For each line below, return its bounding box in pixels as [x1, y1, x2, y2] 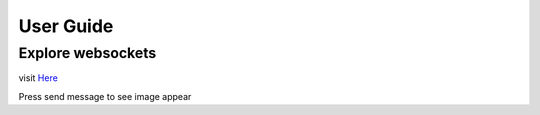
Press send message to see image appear [18, 90, 192, 102]
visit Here [18, 72, 59, 84]
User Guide [18, 15, 114, 37]
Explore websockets [18, 44, 157, 62]
